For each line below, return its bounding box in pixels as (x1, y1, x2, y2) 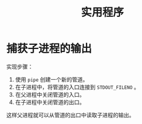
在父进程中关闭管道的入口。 (15, 91, 85, 98)
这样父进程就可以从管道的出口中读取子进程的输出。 (6, 111, 135, 119)
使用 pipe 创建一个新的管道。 (15, 76, 88, 83)
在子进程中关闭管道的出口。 (15, 98, 85, 106)
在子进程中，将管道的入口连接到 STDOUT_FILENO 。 (15, 83, 140, 91)
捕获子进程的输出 (6, 42, 93, 56)
